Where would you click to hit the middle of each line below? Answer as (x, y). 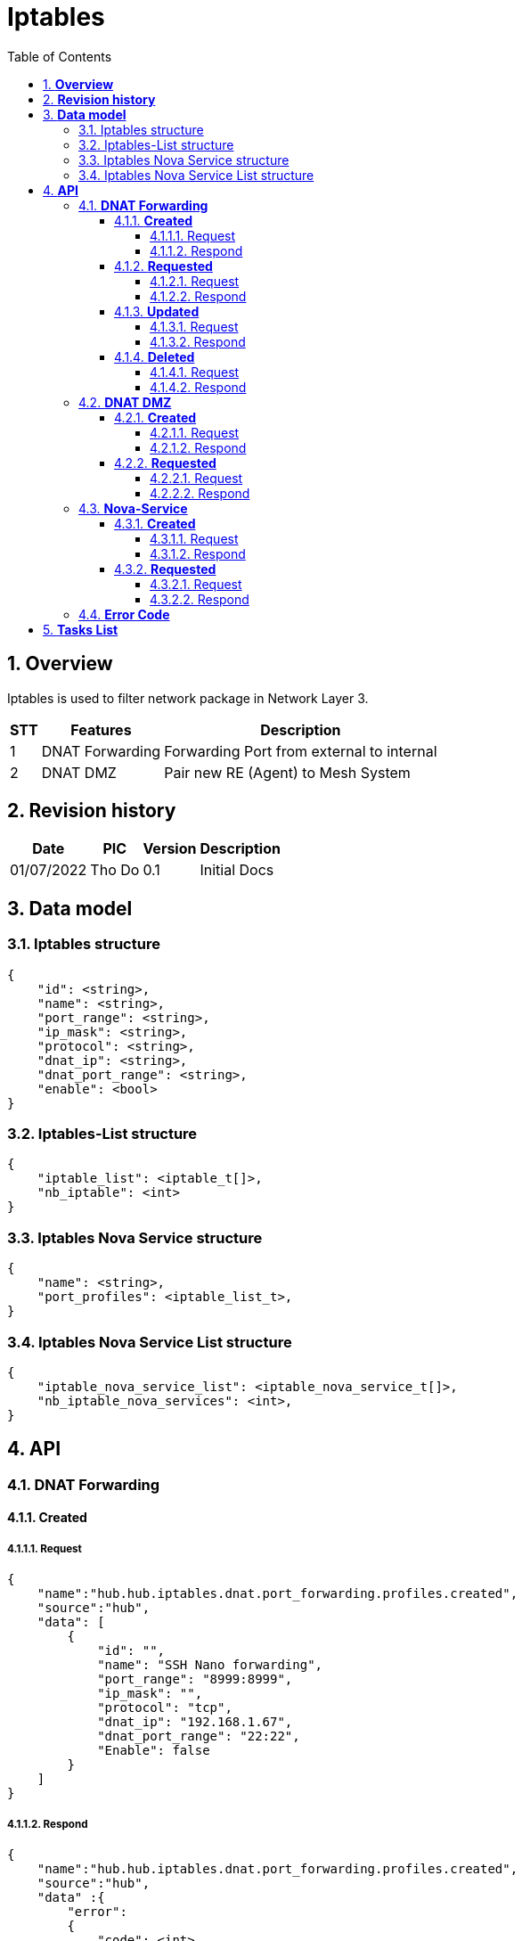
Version (170, 849)
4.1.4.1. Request (195, 372)
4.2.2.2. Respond (200, 493)
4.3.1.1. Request (194, 538)
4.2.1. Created (155, 417)
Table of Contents (60, 56)
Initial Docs (237, 870)
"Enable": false (154, 1751)
